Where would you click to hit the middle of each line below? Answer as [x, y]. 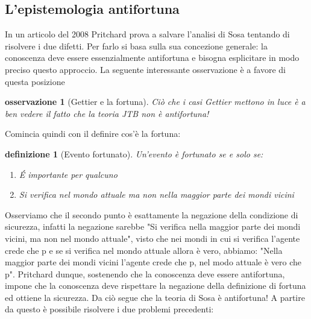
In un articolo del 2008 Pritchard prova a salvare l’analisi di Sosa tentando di [147, 34]
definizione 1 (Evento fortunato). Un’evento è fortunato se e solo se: [134, 153]
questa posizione [35, 81]
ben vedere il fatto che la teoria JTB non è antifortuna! [107, 113]
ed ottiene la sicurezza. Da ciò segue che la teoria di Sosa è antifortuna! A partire [155, 297]
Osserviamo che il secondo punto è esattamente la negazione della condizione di [152, 214]
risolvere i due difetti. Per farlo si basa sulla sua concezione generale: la [136, 46]
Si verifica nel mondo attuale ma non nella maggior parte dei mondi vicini [156, 194]
